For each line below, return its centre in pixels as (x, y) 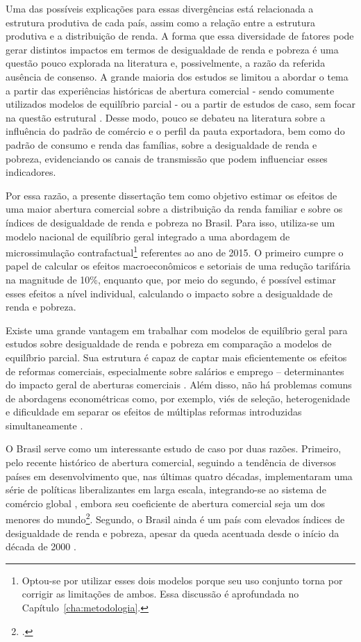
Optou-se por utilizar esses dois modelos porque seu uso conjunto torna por (182, 580)
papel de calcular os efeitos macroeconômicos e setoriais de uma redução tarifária (178, 266)
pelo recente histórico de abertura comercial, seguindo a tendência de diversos (171, 462)
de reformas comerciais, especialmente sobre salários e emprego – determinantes (175, 371)
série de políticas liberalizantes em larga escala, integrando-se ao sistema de (166, 489)
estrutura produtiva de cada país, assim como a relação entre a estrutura (160, 22)
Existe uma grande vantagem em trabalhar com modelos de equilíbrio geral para (177, 330)
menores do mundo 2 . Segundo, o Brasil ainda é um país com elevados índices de (175, 518)
